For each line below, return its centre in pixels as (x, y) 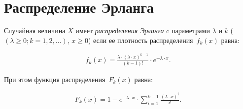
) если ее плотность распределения (140, 40)
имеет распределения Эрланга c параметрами (143, 31)
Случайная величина (35, 31)
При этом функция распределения (55, 79)
